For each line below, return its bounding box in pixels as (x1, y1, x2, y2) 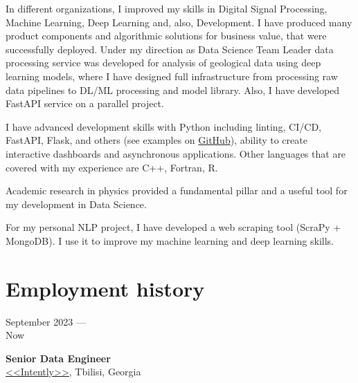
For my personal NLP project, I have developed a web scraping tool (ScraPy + (6, 220, 341, 234)
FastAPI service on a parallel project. (6, 96, 164, 111)
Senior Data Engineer (6, 351, 111, 365)
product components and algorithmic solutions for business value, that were (6, 28, 327, 43)
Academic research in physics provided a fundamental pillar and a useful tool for (6, 183, 348, 198)
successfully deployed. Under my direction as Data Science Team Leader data (6, 41, 334, 56)
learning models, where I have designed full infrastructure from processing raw (6, 68, 338, 83)
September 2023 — (6, 314, 86, 328)
